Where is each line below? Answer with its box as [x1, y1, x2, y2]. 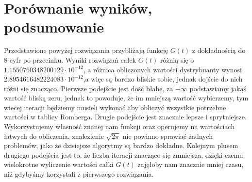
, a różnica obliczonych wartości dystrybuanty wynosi [83, 64, 242, 74]
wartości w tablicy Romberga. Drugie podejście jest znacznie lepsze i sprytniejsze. [4, 112, 247, 122]
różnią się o [160, 54, 194, 65]
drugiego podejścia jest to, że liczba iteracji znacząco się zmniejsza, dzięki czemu [4, 149, 243, 160]
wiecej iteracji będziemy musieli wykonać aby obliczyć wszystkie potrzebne [4, 102, 226, 112]
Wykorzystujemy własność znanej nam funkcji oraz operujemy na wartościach [4, 121, 235, 132]
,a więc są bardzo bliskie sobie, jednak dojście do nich [83, 74, 243, 84]
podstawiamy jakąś [189, 83, 246, 93]
